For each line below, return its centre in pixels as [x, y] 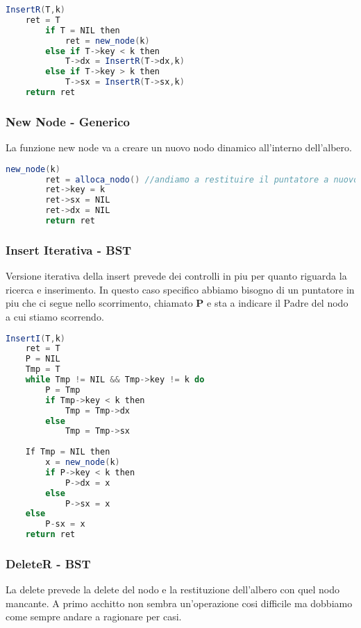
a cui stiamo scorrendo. [55, 316]
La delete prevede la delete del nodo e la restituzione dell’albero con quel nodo [173, 589]
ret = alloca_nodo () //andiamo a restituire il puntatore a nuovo [202, 179]
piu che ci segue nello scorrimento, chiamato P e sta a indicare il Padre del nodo [177, 303]
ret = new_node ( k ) [107, 41]
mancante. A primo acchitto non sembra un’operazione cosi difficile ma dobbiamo [179, 603]
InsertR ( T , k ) [35, 10]
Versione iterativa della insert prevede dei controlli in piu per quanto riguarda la [176, 276]
